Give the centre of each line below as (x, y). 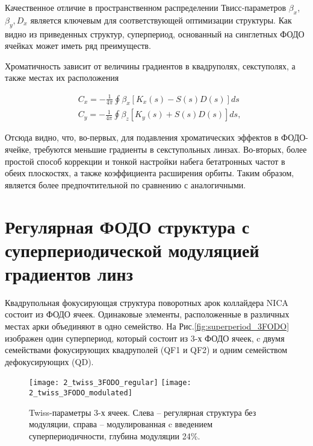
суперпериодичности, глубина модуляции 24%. (115, 435)
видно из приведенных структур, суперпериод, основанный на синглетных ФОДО (155, 33)
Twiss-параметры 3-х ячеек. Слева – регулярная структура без (143, 412)
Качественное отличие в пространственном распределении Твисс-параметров (146, 7)
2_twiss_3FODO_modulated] (81, 393)
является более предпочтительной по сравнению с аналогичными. (126, 184)
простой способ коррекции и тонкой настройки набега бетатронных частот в (145, 161)
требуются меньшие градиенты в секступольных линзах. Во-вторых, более (170, 149)
